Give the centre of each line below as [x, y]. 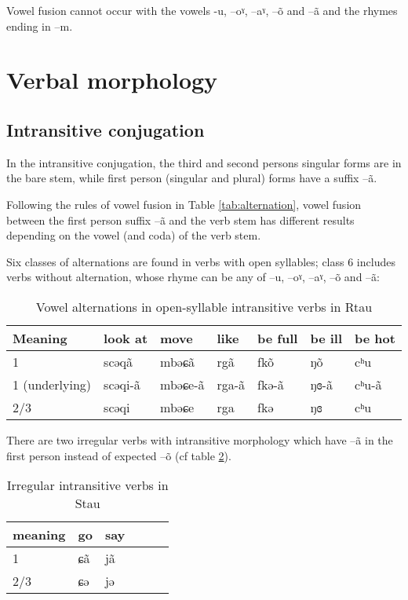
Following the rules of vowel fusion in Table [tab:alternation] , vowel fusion [184, 204]
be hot [375, 338]
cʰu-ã [368, 384]
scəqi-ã [122, 384]
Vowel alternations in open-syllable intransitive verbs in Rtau [204, 306]
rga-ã [231, 384]
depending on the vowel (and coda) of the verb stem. [134, 235]
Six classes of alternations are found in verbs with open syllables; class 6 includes [201, 261]
